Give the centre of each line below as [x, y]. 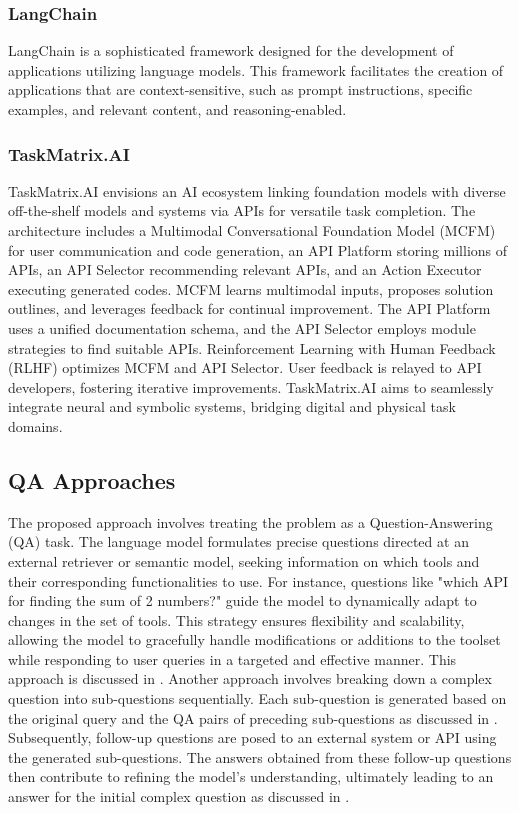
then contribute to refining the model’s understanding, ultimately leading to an [251, 776]
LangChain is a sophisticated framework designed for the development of [231, 50]
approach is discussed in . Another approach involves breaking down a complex [250, 678]
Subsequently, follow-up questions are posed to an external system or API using [252, 737]
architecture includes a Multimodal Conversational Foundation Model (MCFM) [252, 230]
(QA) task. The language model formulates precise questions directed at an [238, 541]
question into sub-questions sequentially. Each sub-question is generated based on [257, 698]
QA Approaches [92, 479]
